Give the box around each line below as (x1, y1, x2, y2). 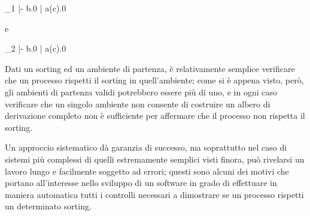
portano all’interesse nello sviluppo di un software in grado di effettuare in (5, 176, 277, 189)
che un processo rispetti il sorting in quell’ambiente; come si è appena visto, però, (5, 74, 304, 86)
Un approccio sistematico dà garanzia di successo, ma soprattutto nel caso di (5, 141, 287, 154)
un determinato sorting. (5, 200, 92, 212)
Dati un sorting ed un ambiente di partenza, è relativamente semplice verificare (5, 62, 295, 74)
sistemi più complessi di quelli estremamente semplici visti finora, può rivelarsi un (5, 152, 305, 165)
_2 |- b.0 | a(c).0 (5, 42, 66, 55)
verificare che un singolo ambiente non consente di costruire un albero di (5, 97, 271, 110)
